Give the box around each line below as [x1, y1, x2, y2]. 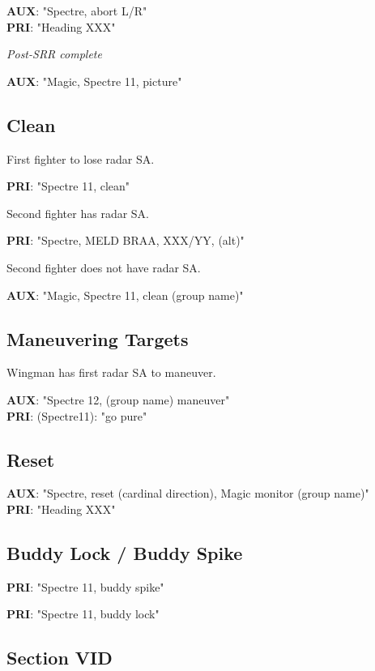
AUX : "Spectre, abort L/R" [6, 2, 147, 19]
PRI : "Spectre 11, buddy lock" [6, 605, 160, 622]
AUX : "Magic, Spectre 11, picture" [6, 72, 182, 89]
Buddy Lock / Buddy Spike [6, 540, 243, 565]
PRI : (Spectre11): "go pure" [6, 407, 147, 424]
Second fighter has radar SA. [6, 204, 149, 221]
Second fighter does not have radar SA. [6, 259, 201, 276]
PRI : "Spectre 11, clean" [6, 177, 130, 194]
